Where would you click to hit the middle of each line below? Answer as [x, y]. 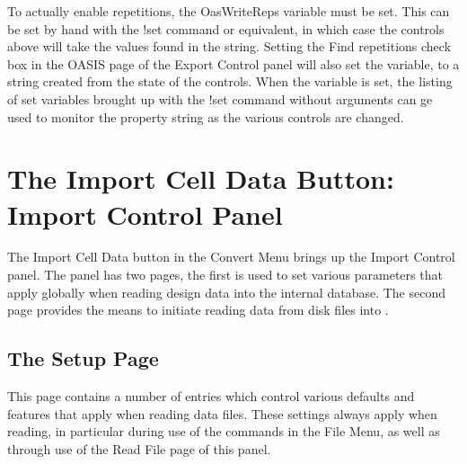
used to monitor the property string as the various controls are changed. [206, 116]
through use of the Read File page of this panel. [139, 448]
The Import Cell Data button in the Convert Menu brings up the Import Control [231, 257]
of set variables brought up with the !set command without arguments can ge [220, 98]
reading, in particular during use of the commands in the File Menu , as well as [224, 431]
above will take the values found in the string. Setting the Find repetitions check [229, 46]
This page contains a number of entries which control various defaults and [211, 396]
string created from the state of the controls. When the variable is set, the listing [230, 81]
